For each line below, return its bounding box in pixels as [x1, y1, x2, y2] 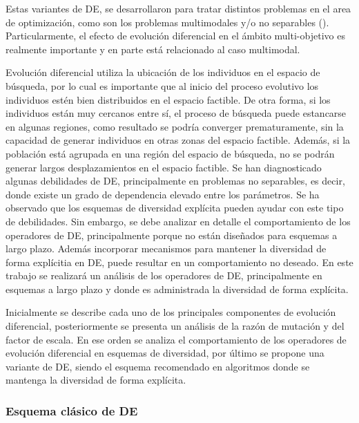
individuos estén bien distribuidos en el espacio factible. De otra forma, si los [6, 92, 331, 106]
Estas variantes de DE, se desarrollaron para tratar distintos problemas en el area [6, 1, 351, 15]
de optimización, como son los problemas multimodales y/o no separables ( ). [6, 15, 329, 29]
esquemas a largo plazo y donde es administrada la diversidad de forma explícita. [6, 281, 349, 296]
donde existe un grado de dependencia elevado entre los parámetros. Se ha [6, 187, 320, 201]
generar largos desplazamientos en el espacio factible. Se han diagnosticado [6, 160, 322, 174]
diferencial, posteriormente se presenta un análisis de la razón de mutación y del [6, 319, 345, 333]
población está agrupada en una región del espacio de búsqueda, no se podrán [6, 146, 335, 160]
